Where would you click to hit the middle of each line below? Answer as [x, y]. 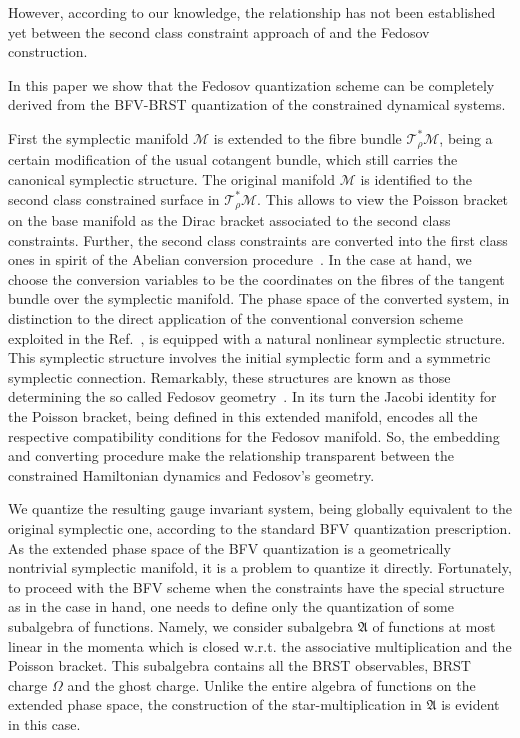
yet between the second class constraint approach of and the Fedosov [219, 31]
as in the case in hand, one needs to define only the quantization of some [231, 606]
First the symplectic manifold [98, 137]
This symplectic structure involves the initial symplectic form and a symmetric [249, 357]
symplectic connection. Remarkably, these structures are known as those [229, 376]
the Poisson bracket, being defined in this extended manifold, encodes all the [243, 416]
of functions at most [434, 625]
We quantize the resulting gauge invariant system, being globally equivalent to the [260, 508]
